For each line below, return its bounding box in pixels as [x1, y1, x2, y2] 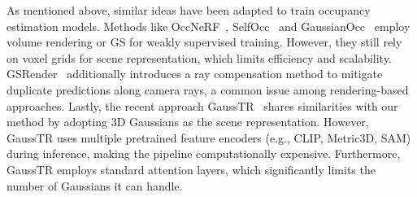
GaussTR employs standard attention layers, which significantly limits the [7, 160, 376, 177]
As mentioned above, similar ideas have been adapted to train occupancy [7, 2, 371, 18]
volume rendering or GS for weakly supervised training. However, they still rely [7, 33, 402, 50]
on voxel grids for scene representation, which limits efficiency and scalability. [7, 49, 392, 66]
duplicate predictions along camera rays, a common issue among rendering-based [7, 81, 409, 98]
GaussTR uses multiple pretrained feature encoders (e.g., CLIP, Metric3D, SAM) [7, 129, 411, 146]
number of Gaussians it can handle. [7, 177, 183, 194]
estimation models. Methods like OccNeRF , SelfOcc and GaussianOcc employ [7, 17, 410, 34]
